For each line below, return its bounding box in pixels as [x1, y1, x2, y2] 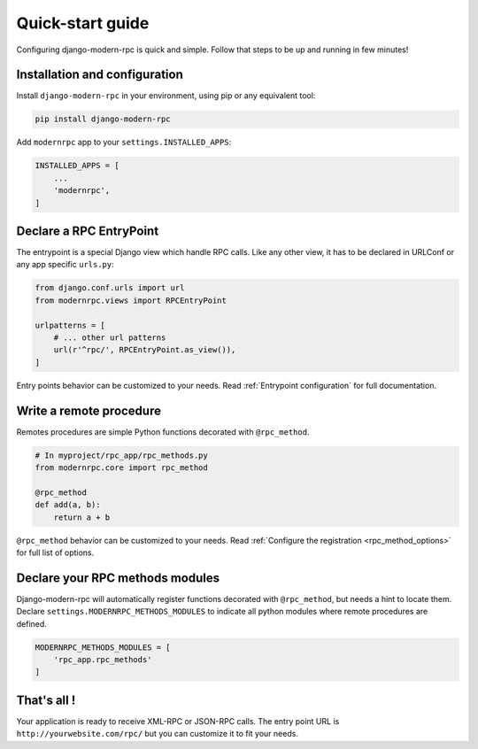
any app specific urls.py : [16, 259, 114, 270]
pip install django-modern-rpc [35, 114, 172, 124]
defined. [16, 618, 48, 629]
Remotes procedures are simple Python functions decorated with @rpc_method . [16, 426, 310, 437]
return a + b [53, 512, 111, 522]
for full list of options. [16, 547, 95, 558]
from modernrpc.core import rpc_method [35, 463, 208, 473]
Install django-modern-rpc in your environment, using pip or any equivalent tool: [16, 90, 316, 101]
